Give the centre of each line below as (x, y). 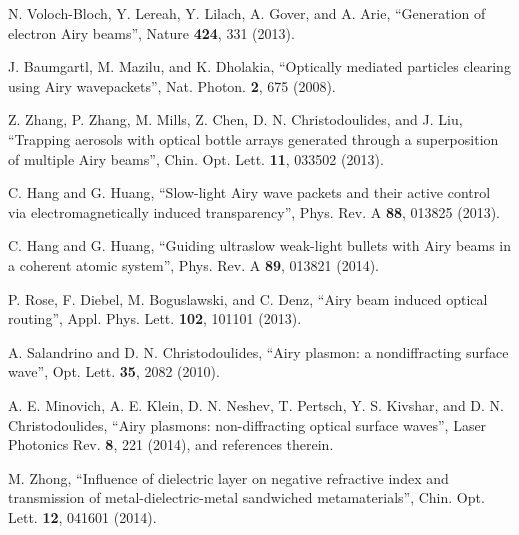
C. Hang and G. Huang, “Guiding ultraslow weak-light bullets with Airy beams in (259, 245)
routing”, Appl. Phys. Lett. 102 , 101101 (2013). (155, 318)
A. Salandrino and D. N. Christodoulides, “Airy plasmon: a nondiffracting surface (258, 351)
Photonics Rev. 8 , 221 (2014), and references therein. (171, 444)
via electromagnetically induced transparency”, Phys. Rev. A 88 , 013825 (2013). (254, 211)
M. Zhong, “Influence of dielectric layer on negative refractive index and (228, 477)
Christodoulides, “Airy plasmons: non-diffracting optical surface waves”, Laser (247, 424)
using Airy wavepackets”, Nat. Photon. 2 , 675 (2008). (172, 85)
